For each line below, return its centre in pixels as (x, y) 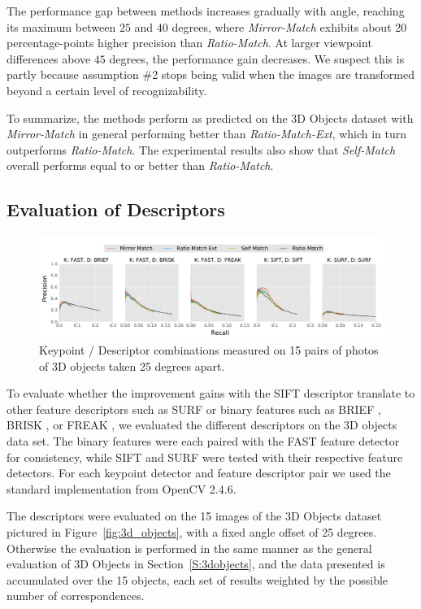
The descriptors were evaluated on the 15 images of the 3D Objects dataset (194, 516)
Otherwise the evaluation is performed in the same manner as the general (189, 548)
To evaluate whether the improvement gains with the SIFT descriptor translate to (211, 393)
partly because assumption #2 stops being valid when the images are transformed (210, 74)
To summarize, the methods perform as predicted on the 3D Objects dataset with (210, 117)
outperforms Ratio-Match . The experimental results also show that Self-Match (201, 149)
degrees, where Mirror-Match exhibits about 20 (289, 26)
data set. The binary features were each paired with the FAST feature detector (203, 440)
